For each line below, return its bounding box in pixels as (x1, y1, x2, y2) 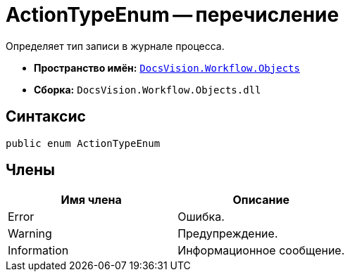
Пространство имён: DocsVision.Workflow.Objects (34, 61, 300, 74)
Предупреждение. (177, 226, 278, 241)
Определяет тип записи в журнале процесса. (6, 39, 225, 52)
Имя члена (61, 193, 122, 207)
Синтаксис (6, 108, 86, 126)
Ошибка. (177, 210, 225, 224)
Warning (8, 226, 52, 241)
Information (8, 243, 69, 258)
